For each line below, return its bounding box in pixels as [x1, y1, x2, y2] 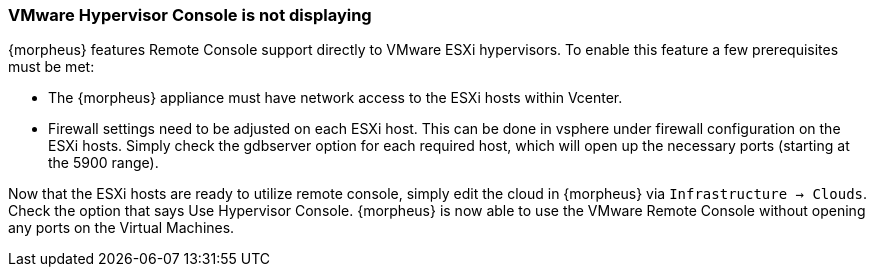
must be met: [8, 58, 95, 76]
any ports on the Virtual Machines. [8, 219, 235, 237]
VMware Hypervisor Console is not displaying [8, 5, 372, 25]
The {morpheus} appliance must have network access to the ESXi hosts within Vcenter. [48, 89, 623, 107]
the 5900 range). [48, 154, 159, 172]
